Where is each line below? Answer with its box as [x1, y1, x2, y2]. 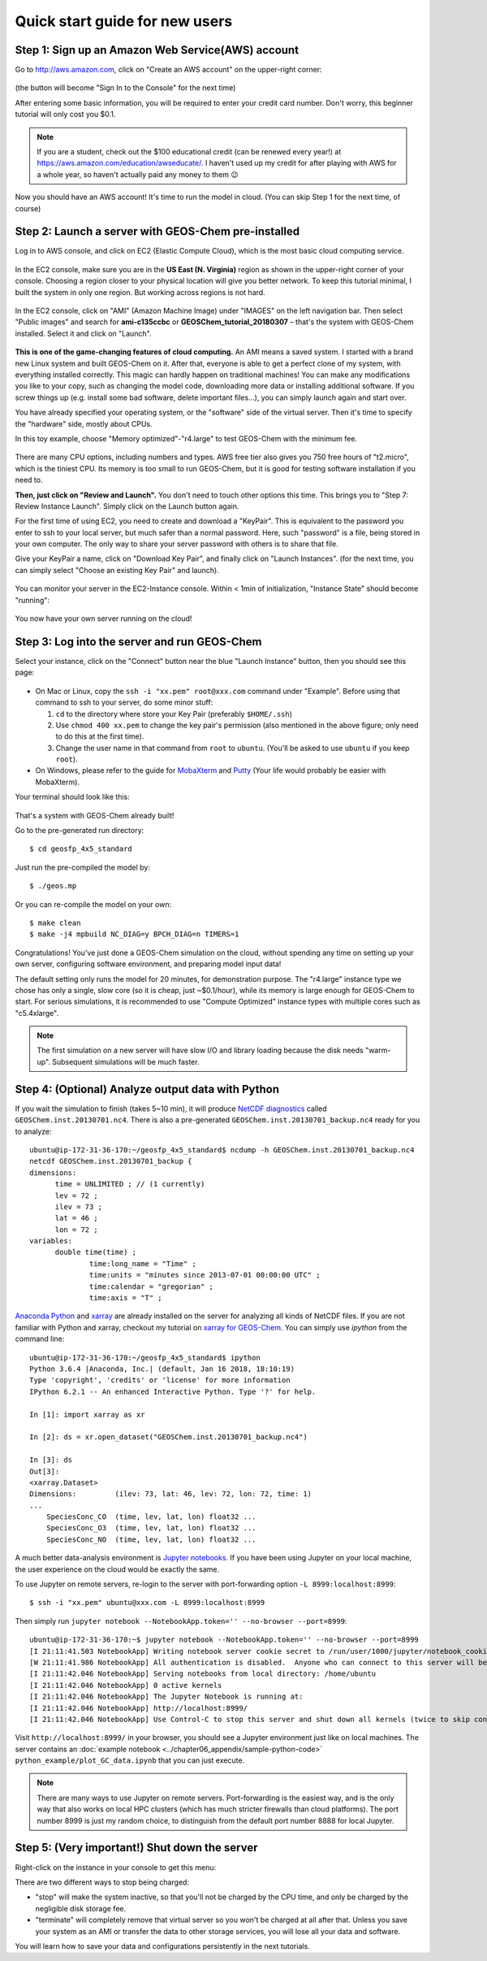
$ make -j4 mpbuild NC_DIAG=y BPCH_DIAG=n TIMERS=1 [29, 930, 239, 939]
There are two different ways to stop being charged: [15, 1877, 190, 1887]
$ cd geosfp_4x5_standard [29, 844, 133, 853]
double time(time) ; [54, 1247, 137, 1257]
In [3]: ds [29, 1456, 73, 1464]
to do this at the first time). [55, 731, 144, 741]
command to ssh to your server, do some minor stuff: [35, 697, 213, 707]
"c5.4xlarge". [15, 1008, 59, 1017]
